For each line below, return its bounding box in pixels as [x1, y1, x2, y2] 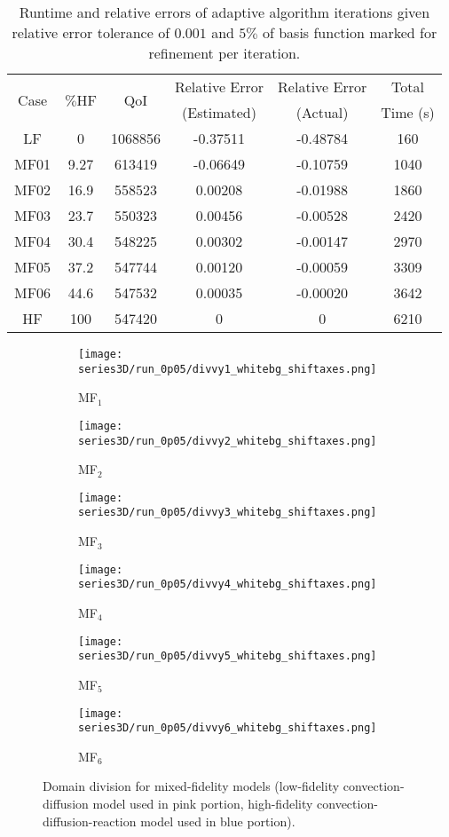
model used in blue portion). [140, 811, 295, 830]
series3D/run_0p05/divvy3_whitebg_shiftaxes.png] [78, 506, 377, 519]
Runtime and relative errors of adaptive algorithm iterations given [19, 2, 430, 22]
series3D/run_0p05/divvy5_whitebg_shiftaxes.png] [78, 650, 377, 663]
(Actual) [295, 102, 349, 122]
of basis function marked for [262, 22, 437, 43]
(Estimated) [182, 102, 256, 122]
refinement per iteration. [148, 43, 301, 63]
